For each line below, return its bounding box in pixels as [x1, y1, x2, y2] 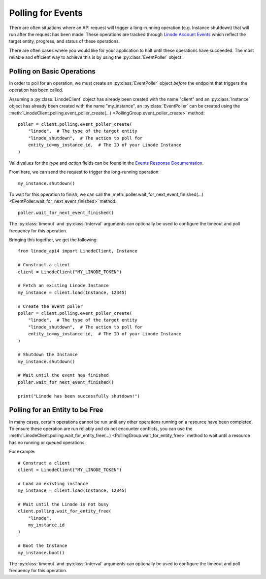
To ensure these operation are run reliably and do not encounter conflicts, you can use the [9, 426, 193, 432]
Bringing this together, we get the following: [9, 237, 98, 243]
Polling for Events [9, 7, 83, 18]
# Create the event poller [18, 303, 83, 309]
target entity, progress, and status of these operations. [9, 38, 120, 44]
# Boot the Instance [18, 543, 67, 548]
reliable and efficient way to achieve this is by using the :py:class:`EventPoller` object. [9, 54, 183, 60]
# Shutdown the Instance [18, 352, 78, 358]
